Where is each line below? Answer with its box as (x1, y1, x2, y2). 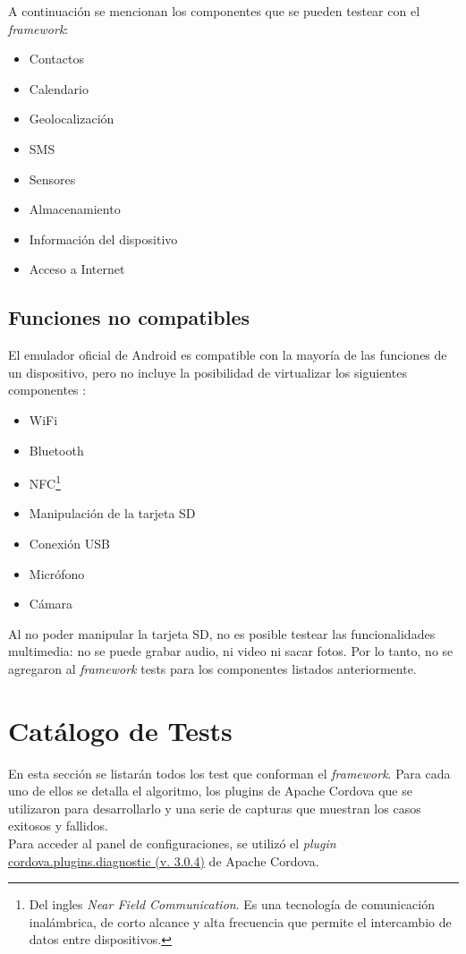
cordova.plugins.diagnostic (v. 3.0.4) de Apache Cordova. (8, 851, 319, 870)
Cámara (29, 594, 73, 613)
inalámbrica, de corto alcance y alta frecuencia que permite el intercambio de (29, 912, 452, 931)
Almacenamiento (29, 200, 121, 218)
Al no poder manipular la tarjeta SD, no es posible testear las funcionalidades (8, 624, 436, 643)
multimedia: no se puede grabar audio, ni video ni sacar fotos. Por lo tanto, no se (8, 642, 453, 660)
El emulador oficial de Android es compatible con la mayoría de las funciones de (8, 345, 447, 364)
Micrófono (29, 564, 85, 583)
